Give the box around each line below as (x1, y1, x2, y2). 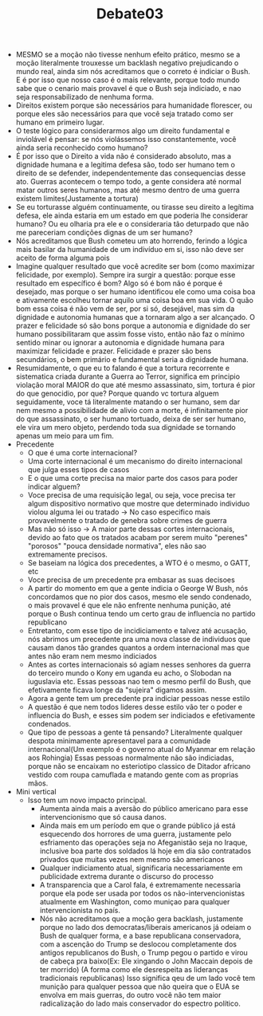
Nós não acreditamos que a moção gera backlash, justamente (39, 914, 244, 923)
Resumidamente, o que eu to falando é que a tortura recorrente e (15, 364, 230, 373)
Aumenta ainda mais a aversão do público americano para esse (39, 804, 249, 813)
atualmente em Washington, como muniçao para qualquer (39, 897, 230, 907)
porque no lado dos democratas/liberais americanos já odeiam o (39, 923, 252, 932)
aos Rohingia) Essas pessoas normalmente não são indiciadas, (27, 753, 234, 762)
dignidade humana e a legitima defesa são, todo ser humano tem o (15, 160, 235, 170)
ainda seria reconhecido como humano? (15, 143, 148, 152)
